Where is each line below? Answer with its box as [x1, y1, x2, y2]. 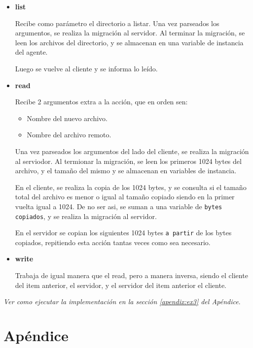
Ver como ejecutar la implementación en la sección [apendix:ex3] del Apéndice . [3, 296, 241, 307]
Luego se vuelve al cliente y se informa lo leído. [15, 63, 158, 73]
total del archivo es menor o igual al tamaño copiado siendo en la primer [15, 191, 235, 202]
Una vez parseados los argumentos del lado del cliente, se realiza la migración [15, 146, 249, 156]
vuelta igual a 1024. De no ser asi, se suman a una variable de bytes [15, 201, 222, 211]
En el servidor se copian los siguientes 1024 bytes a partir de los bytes [15, 227, 232, 238]
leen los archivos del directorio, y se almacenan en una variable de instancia [15, 37, 244, 47]
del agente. [15, 47, 48, 57]
